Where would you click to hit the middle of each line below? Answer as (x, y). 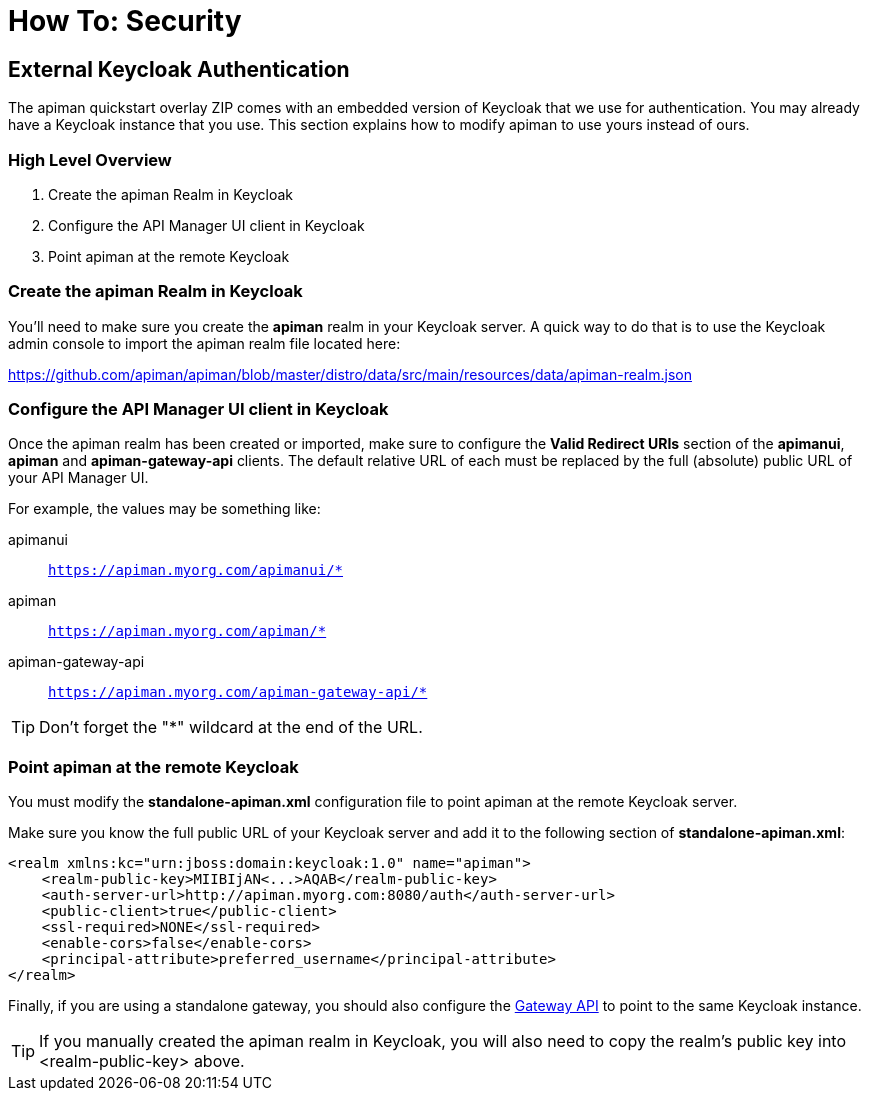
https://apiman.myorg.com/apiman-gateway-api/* (238, 692)
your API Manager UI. (78, 478)
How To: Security (125, 21)
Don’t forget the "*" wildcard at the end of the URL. (231, 727)
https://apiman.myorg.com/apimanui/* (196, 570)
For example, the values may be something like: (164, 509)
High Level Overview (90, 159)
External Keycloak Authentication (179, 69)
